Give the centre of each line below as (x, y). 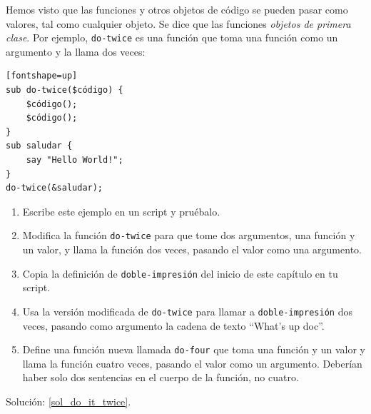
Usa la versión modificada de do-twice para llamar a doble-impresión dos (187, 311)
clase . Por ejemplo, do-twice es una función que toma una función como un (172, 37)
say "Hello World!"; (75, 160)
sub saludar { (39, 146)
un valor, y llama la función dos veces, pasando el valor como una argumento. (192, 249)
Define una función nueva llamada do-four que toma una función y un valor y (194, 349)
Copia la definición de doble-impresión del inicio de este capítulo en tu (180, 273)
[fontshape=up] (42, 76)
